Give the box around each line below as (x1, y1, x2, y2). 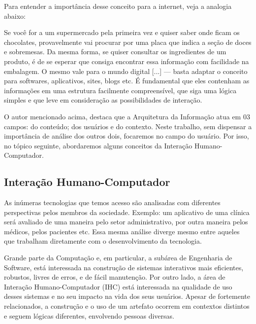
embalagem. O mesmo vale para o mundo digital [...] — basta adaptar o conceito (4, 66, 248, 76)
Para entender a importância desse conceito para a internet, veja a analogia (4, 1, 232, 11)
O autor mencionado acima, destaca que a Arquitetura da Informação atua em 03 (4, 111, 250, 121)
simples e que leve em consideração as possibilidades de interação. (4, 95, 202, 105)
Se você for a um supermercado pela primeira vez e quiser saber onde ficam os (4, 27, 240, 37)
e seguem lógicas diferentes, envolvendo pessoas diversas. (4, 310, 174, 321)
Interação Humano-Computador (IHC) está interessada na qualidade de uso (4, 281, 232, 291)
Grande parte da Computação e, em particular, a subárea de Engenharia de (4, 252, 232, 263)
